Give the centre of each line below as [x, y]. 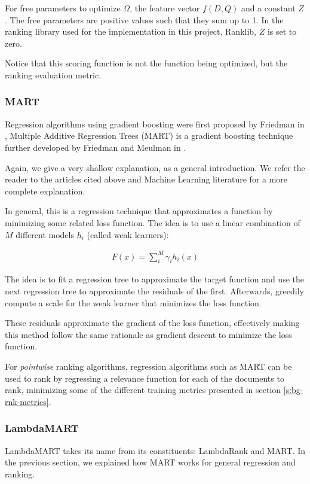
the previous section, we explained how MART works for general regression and [150, 462]
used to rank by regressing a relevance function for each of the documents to [145, 378]
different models [45, 234]
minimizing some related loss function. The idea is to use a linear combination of [153, 222]
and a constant [268, 8]
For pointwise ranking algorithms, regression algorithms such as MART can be [148, 366]
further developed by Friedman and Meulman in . [96, 147]
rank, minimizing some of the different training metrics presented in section [143, 390]
